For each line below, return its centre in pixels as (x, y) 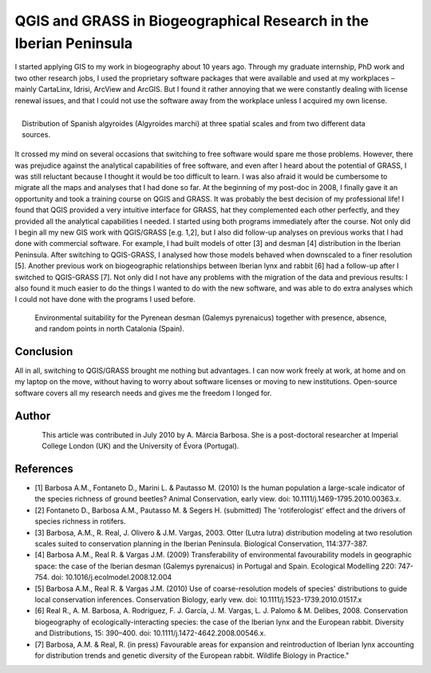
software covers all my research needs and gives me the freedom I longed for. (143, 393)
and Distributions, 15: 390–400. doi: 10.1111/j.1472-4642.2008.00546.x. (150, 633)
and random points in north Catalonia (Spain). (110, 329)
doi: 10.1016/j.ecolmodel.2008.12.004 (111, 577)
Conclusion (44, 351)
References (44, 468)
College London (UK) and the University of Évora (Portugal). (140, 446)
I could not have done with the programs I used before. (105, 299)
